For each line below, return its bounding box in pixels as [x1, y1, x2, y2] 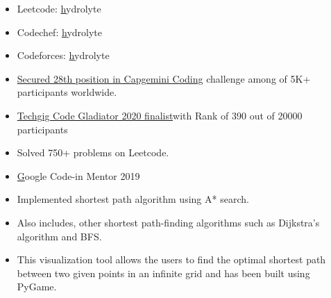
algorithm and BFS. [17, 229, 102, 243]
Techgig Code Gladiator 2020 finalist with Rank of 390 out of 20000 [17, 108, 303, 122]
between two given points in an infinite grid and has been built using [17, 265, 310, 280]
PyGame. [17, 279, 57, 294]
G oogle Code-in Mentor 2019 [17, 168, 140, 183]
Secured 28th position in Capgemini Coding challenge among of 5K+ [17, 71, 311, 85]
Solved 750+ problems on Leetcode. [17, 145, 169, 160]
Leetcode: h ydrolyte [17, 1, 101, 15]
